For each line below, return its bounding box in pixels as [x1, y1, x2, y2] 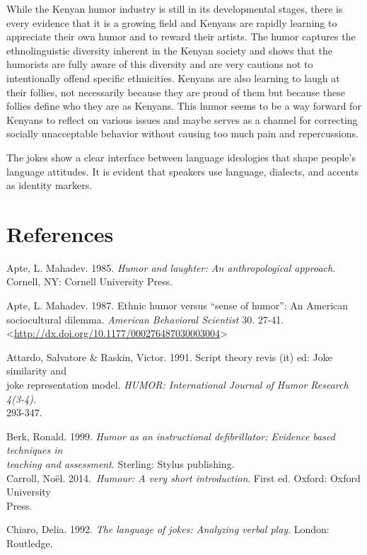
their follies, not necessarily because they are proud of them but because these [6, 84, 345, 99]
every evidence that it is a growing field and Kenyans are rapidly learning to [6, 15, 337, 30]
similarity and [6, 363, 66, 378]
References [6, 219, 114, 248]
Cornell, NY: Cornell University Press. [6, 274, 173, 289]
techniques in [6, 442, 63, 457]
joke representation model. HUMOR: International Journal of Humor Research [6, 377, 349, 391]
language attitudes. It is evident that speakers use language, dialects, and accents [6, 164, 359, 178]
